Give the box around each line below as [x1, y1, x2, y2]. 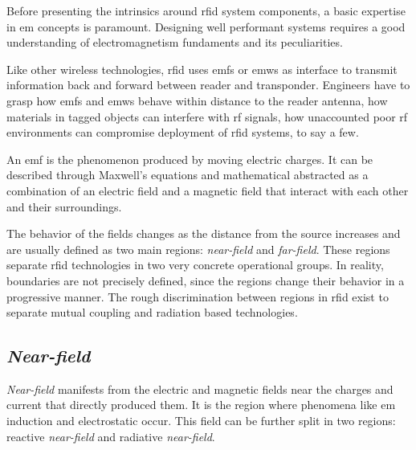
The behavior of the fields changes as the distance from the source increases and [6, 225, 401, 242]
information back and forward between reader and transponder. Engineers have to [6, 76, 410, 93]
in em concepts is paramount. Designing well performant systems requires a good [6, 18, 406, 35]
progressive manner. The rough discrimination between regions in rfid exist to [6, 288, 389, 305]
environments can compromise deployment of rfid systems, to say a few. [6, 124, 359, 141]
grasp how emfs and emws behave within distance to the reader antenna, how [6, 92, 388, 108]
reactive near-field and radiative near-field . [6, 427, 215, 444]
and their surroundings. [6, 198, 122, 215]
